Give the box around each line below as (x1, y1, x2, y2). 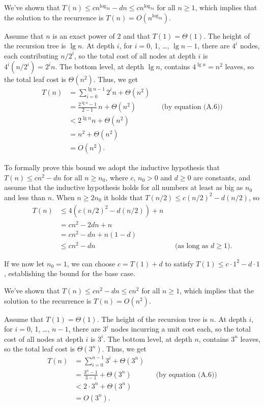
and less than (4, 192, 46, 202)
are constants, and (193, 172, 251, 182)
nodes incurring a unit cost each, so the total (111, 323, 251, 334)
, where (105, 172, 128, 182)
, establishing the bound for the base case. (4, 268, 135, 279)
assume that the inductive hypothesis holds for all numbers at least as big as (4, 182, 243, 193)
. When (52, 192, 75, 202)
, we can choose (67, 258, 115, 268)
